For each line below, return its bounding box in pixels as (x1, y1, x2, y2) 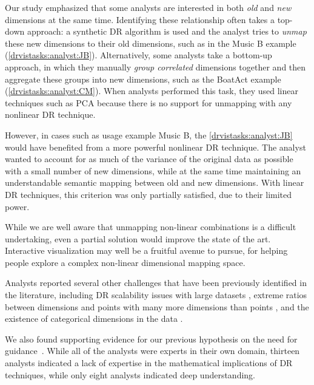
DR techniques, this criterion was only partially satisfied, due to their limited (5, 188, 292, 200)
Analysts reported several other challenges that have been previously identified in (5, 276, 307, 289)
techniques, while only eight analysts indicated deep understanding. (5, 368, 255, 381)
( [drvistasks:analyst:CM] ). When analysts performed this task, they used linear (5, 84, 298, 97)
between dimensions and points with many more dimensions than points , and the (5, 300, 309, 313)
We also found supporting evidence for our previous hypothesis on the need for (5, 332, 298, 345)
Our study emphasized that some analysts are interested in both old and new (5, 1, 292, 13)
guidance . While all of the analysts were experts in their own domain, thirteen (5, 344, 300, 357)
